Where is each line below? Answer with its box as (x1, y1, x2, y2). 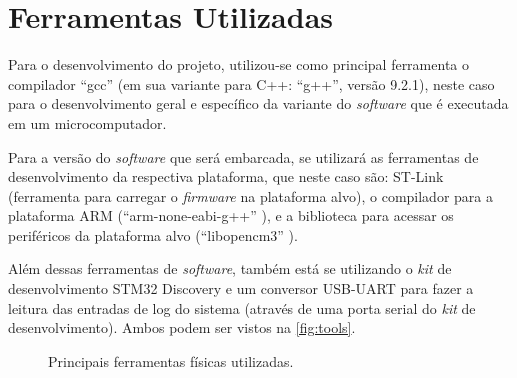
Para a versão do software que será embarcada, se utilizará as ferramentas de (8, 146, 479, 167)
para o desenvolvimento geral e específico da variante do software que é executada (8, 93, 509, 114)
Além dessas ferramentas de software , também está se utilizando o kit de (8, 258, 452, 279)
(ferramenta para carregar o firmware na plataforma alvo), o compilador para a (8, 185, 493, 206)
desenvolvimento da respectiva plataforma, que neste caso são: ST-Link (8, 166, 444, 187)
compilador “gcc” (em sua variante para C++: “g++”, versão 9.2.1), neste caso (8, 73, 495, 94)
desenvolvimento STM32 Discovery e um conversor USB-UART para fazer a (8, 278, 474, 299)
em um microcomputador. (8, 112, 167, 133)
